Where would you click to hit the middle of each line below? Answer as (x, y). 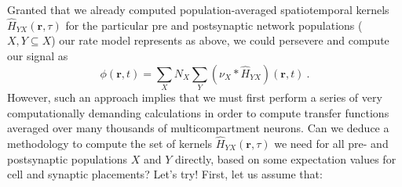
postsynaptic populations (68, 158)
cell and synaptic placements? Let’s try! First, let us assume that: (165, 174)
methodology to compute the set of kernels (110, 143)
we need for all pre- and (331, 143)
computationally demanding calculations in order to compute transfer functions (198, 112)
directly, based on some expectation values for (286, 158)
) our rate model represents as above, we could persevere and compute (220, 40)
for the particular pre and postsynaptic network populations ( (214, 25)
